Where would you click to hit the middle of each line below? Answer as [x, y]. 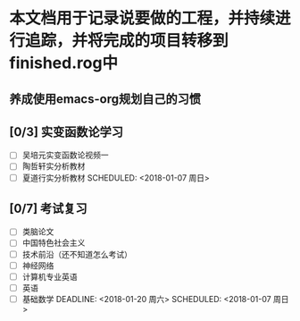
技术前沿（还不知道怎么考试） [77, 254]
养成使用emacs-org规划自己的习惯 [105, 99]
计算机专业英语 [50, 276]
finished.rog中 [64, 63]
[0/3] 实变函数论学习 [66, 132]
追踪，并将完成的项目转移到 [127, 41]
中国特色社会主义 [54, 243]
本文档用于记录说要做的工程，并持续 [142, 18]
